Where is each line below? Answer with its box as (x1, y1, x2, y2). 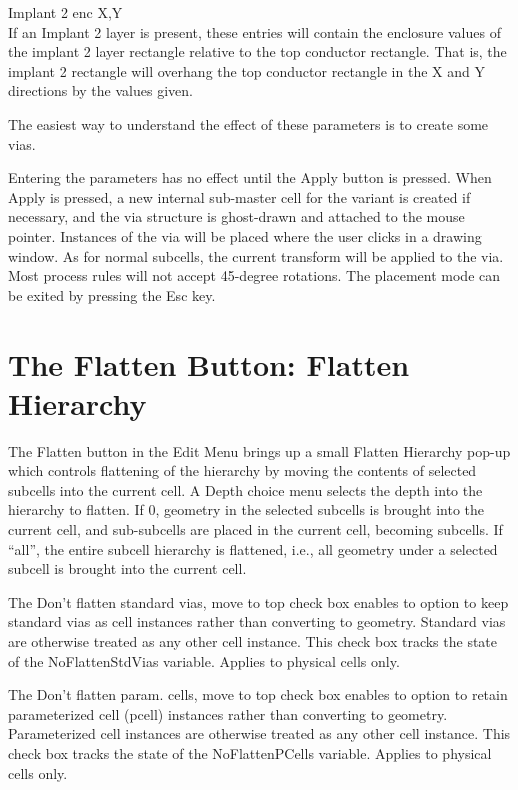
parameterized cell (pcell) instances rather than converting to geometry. (8, 703, 448, 724)
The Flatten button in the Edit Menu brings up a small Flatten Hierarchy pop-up (8, 440, 511, 461)
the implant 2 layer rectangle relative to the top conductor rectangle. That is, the (8, 41, 507, 62)
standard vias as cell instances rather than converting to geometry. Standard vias (8, 611, 506, 632)
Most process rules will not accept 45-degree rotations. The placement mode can (8, 265, 501, 286)
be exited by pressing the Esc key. (8, 284, 216, 305)
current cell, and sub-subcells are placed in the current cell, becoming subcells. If (8, 519, 503, 539)
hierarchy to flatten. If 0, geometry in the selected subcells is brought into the (8, 499, 485, 520)
